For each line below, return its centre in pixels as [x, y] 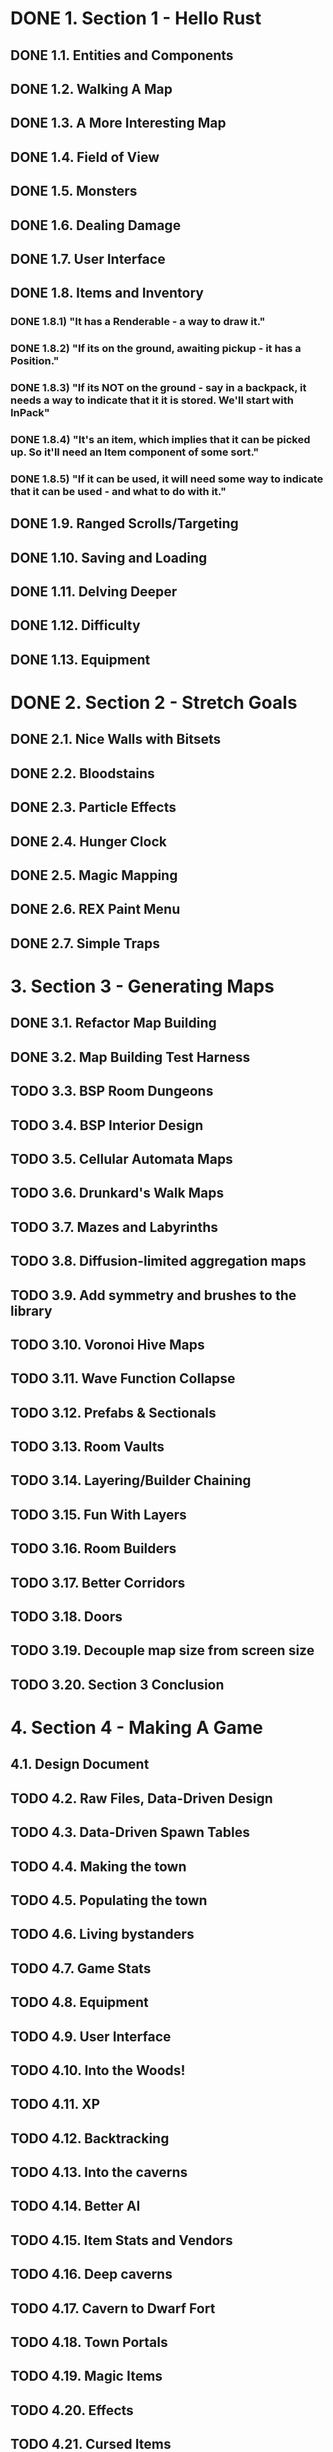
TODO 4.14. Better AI [75, 2206]
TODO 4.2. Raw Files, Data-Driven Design [141, 1798]
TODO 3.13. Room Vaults [87, 1447]
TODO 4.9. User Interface [91, 2036]
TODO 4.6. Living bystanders [102, 1934]
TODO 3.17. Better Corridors [98, 1582]
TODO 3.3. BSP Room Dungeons [112, 1091]
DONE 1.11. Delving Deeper [94, 592]
